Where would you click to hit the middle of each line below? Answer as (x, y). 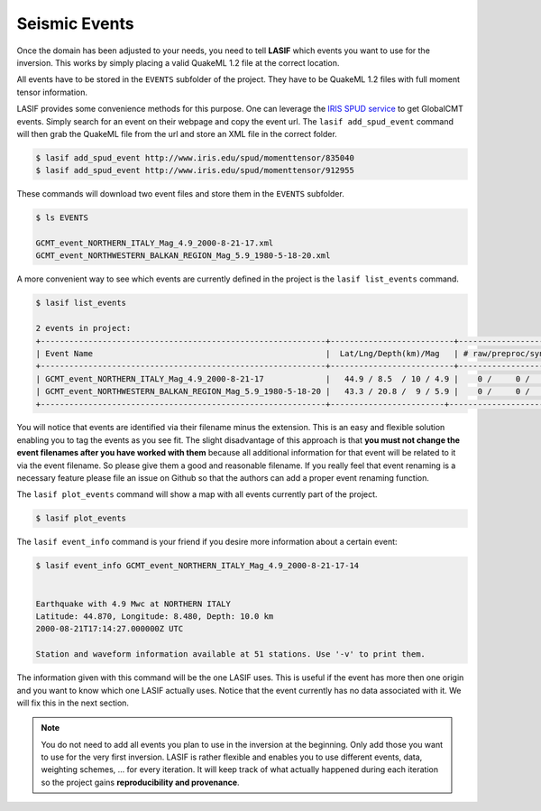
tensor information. (52, 92)
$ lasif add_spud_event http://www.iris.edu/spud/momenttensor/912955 (195, 170)
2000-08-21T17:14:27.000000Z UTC (110, 629)
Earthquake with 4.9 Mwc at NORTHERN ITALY (133, 604)
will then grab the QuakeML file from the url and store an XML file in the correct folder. (177, 134)
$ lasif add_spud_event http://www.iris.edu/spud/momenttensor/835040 (195, 157)
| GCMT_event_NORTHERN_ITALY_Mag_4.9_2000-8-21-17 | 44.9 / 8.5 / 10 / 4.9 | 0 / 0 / (283, 378)
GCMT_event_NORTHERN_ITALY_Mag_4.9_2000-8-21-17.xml (155, 243)
